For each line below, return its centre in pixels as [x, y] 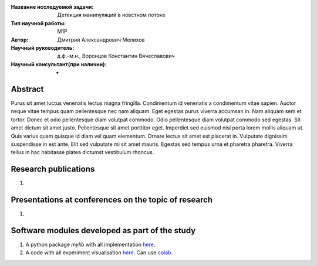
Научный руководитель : [43, 47]
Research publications [53, 169]
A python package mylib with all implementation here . [90, 245]
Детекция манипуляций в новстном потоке [111, 15]
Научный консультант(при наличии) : [59, 64]
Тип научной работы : [38, 23]
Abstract [27, 89]
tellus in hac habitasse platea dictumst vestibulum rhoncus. [82, 152]
